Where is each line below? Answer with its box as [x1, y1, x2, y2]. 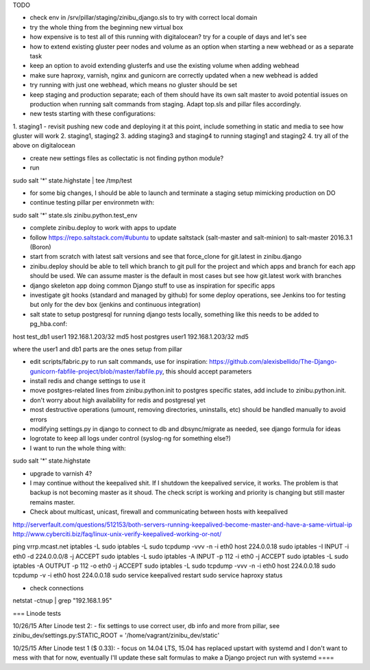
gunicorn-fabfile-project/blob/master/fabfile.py [29, 367, 163, 376]
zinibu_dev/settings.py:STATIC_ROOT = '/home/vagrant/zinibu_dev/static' [12, 632, 220, 640]
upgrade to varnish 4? [29, 469, 92, 477]
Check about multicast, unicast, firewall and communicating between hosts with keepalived [29, 508, 288, 516]
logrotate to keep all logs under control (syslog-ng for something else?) [29, 435, 231, 443]
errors [29, 415, 47, 424]
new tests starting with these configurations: [29, 110, 156, 118]
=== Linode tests [12, 609, 62, 617]
